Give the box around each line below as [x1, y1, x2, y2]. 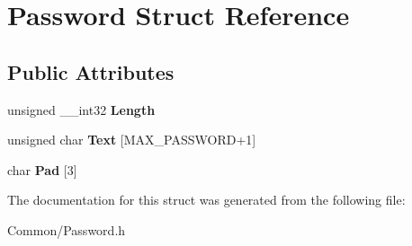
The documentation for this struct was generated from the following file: [7, 190, 406, 209]
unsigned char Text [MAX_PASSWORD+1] [7, 130, 256, 149]
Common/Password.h [7, 220, 126, 239]
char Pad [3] [7, 160, 77, 179]
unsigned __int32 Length [7, 100, 156, 119]
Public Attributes [7, 57, 175, 85]
